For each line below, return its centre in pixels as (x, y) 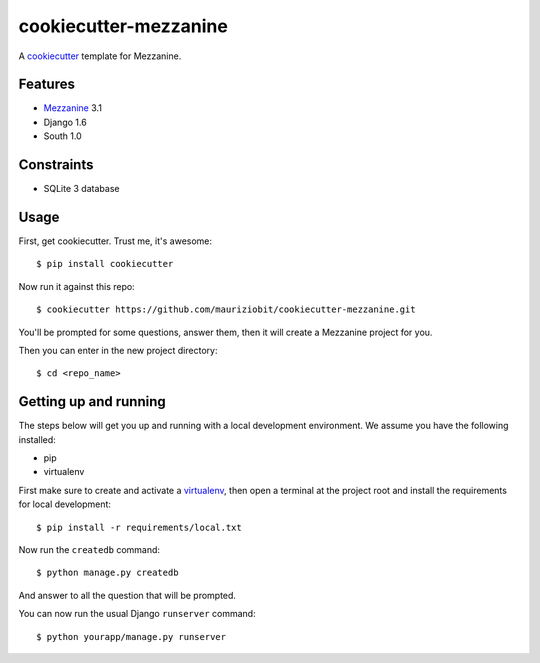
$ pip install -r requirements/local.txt (139, 527)
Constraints (56, 165)
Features (46, 84)
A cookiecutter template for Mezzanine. (100, 56)
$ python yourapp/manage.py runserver (131, 636)
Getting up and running (92, 401)
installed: (37, 439)
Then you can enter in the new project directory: (118, 350)
